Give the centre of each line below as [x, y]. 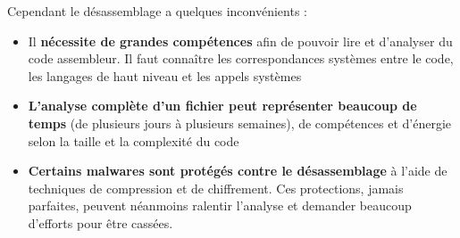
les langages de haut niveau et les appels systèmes [165, 75]
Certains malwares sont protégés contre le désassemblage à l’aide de [238, 171]
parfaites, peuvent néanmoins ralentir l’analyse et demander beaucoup [220, 205]
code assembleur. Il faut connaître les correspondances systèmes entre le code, [241, 58]
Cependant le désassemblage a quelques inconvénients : [157, 11]
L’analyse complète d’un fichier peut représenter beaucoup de [222, 106]
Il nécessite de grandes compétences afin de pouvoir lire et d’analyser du [240, 41]
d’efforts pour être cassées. [100, 222]
